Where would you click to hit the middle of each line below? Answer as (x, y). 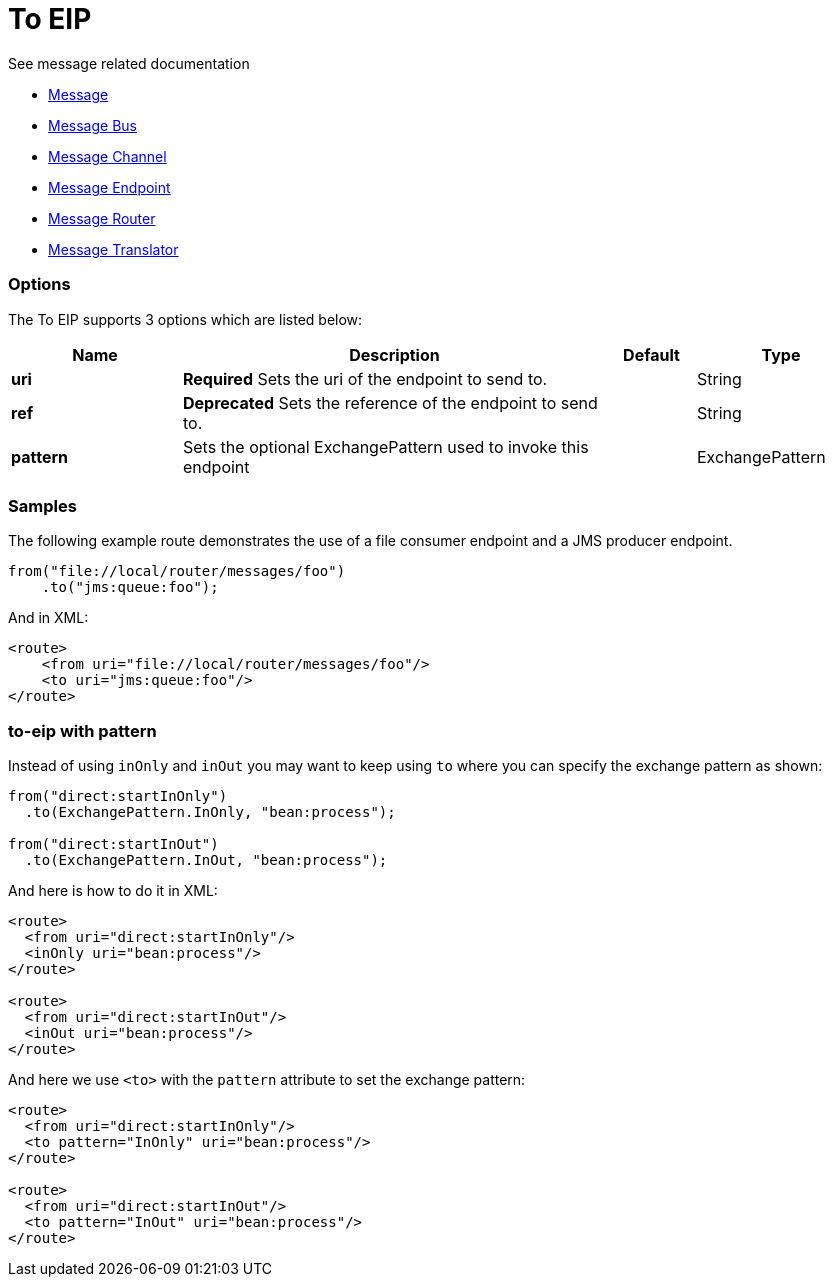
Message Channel (107, 156)
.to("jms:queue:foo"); (130, 587)
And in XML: (48, 618)
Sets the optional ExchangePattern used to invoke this (386, 446)
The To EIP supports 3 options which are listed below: (185, 319)
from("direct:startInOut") (113, 844)
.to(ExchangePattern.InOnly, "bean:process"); (210, 812)
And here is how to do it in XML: (113, 890)
